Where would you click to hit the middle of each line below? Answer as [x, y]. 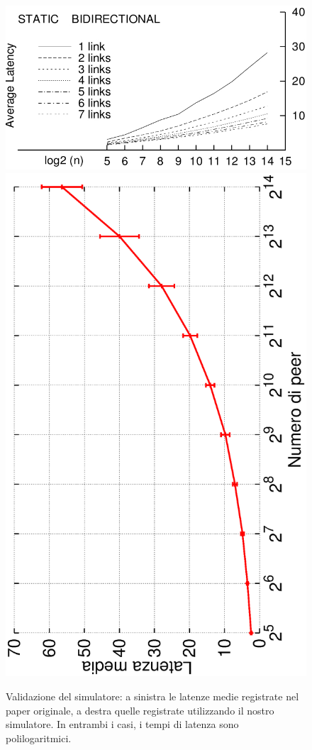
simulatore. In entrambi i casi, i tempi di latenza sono [122, 724]
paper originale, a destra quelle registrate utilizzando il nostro [140, 710]
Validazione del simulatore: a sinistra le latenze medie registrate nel [152, 696]
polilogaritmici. [39, 738]
